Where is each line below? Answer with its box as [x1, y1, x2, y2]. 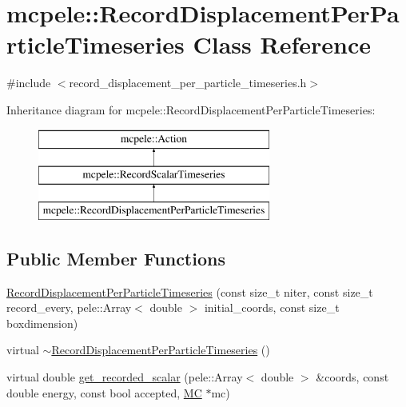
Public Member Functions [6, 245, 225, 270]
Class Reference [193, 28, 371, 61]
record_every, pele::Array [6, 299, 132, 316]
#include [6, 74, 51, 91]
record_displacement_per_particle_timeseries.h [69, 74, 307, 91]
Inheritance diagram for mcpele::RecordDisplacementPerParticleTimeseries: [6, 101, 376, 118]
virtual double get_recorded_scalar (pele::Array [6, 369, 243, 385]
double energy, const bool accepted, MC [6, 384, 202, 401]
